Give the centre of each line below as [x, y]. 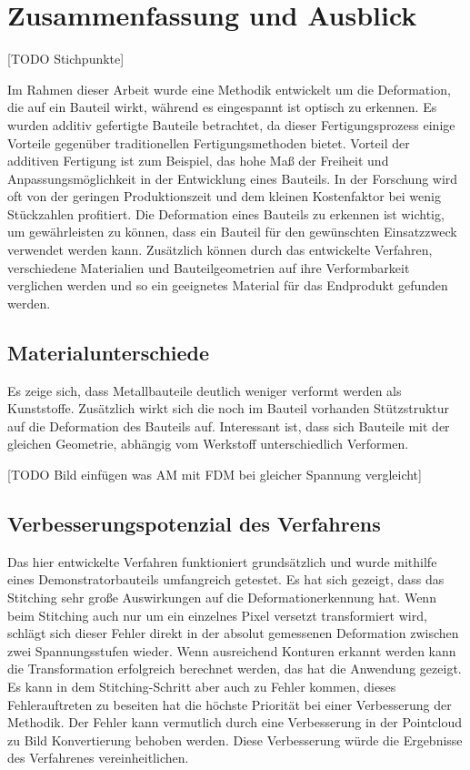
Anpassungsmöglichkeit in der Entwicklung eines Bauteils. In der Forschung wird [233, 178]
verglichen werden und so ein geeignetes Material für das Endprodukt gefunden [228, 285]
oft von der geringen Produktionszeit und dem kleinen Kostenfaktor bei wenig [224, 196]
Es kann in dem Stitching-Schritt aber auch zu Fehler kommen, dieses [202, 686]
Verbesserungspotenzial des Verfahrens [194, 523]
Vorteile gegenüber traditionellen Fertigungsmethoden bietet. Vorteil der [209, 142]
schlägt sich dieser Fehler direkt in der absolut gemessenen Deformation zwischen [233, 633]
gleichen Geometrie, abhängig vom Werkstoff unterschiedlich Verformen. [208, 444]
